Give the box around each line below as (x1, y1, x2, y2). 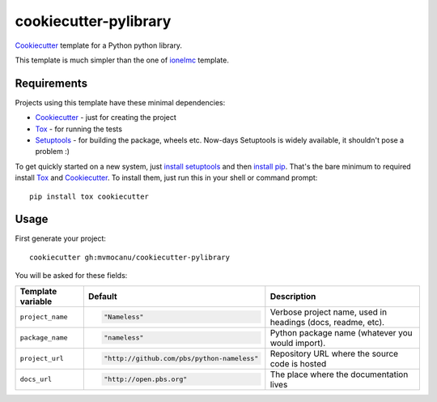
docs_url (19, 375, 53, 384)
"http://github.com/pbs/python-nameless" (104, 354, 259, 363)
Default (87, 290, 117, 301)
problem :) (35, 147, 70, 156)
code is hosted (269, 357, 327, 369)
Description (269, 290, 316, 301)
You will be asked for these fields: (15, 271, 128, 280)
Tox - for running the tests (35, 124, 123, 134)
